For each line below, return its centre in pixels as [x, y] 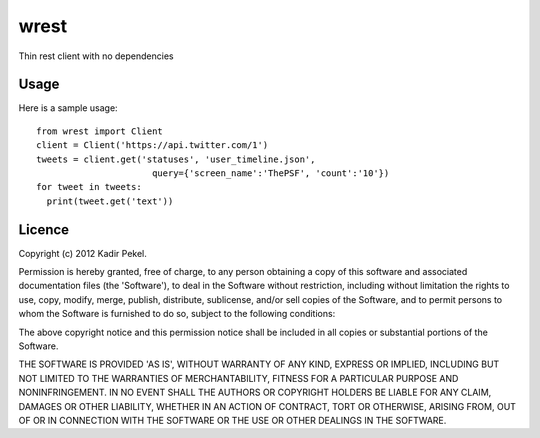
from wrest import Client [100, 131]
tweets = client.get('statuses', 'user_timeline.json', [176, 159]
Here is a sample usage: [68, 108]
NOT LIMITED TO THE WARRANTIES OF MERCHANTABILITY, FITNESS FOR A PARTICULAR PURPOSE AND [238, 378]
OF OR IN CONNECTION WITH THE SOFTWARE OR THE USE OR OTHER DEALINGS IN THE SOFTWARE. [232, 420]
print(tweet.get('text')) [110, 201]
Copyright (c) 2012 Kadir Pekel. [82, 253]
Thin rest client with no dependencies [96, 56]
